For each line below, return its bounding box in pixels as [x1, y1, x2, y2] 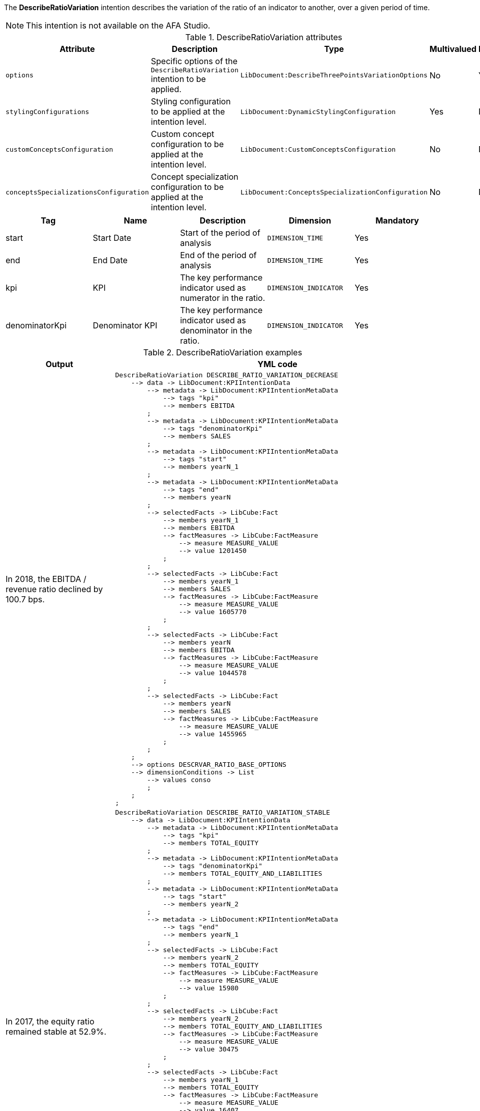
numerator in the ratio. [180, 293, 265, 303]
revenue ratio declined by [6, 584, 103, 594]
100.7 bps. [6, 594, 45, 604]
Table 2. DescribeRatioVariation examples [143, 347, 303, 357]
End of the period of [180, 250, 257, 260]
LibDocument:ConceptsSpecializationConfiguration [240, 188, 428, 196]
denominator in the [180, 325, 252, 336]
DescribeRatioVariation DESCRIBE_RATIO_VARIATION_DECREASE [115, 371, 338, 379]
